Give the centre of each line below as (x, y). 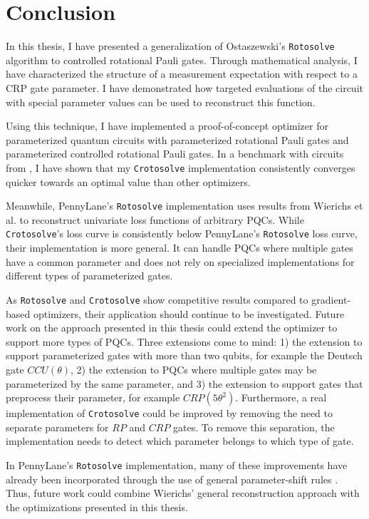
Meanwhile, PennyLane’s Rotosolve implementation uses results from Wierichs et (184, 206)
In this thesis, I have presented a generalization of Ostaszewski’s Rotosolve (170, 46)
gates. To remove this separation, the (254, 427)
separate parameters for (57, 427)
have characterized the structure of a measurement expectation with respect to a (182, 74)
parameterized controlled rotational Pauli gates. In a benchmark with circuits (175, 154)
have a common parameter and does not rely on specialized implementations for (180, 261)
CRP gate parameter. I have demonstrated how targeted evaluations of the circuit (184, 87)
